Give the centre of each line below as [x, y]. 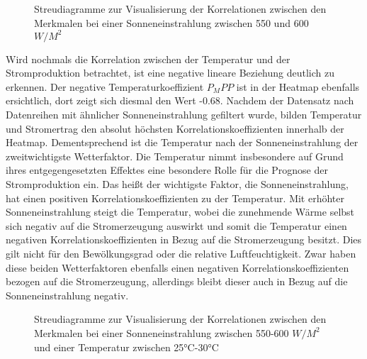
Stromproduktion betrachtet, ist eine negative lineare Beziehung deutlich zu [170, 73]
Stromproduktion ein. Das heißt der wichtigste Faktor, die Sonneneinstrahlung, [177, 184]
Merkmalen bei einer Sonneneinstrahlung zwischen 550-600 [162, 332]
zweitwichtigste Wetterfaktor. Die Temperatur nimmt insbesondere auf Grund [175, 156]
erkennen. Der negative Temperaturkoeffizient [105, 86]
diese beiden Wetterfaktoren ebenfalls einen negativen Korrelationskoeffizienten [177, 267]
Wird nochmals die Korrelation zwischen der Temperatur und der [148, 59]
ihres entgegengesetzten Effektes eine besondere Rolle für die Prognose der [167, 170]
